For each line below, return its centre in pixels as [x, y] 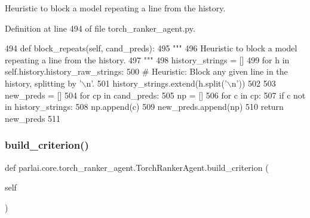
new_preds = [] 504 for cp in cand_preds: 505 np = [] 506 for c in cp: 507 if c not [155, 95]
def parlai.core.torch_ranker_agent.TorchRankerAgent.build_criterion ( [137, 167]
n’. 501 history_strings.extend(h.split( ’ [156, 83]
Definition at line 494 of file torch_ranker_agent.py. [100, 28]
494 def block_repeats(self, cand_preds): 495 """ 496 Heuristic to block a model [151, 48]
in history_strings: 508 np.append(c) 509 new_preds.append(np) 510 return [144, 107]
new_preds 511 [33, 118]
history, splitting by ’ [43, 83]
